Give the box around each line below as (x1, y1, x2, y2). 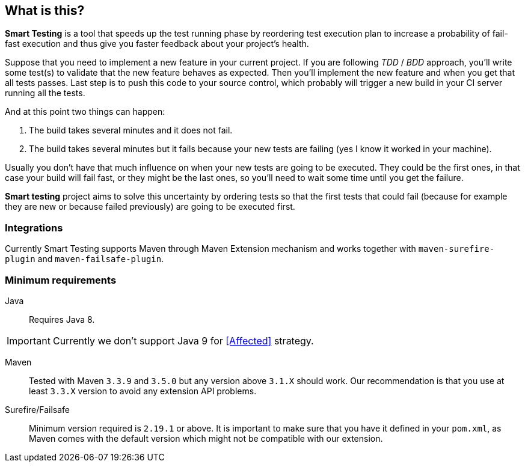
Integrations (5, 221, 63, 234)
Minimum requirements (5, 273, 117, 286)
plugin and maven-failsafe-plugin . (5, 254, 164, 264)
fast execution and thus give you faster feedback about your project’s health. (5, 38, 309, 49)
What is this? (5, 3, 85, 18)
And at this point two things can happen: (5, 106, 165, 117)
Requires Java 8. (29, 314, 95, 325)
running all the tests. (5, 88, 85, 99)
